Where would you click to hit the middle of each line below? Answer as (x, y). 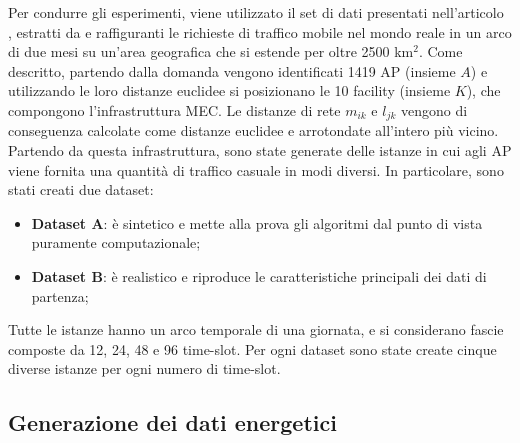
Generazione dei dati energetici (172, 422)
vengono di (434, 109)
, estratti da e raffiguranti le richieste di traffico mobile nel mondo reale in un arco (260, 31)
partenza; (60, 295)
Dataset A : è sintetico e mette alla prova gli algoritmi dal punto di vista (257, 222)
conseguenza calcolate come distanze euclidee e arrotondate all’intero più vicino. (253, 130)
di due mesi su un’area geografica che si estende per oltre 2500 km (211, 51)
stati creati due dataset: (81, 189)
